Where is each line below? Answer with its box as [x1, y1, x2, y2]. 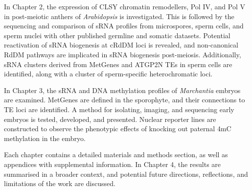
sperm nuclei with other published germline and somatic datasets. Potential [4, 30, 230, 40]
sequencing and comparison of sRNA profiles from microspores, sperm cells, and [4, 21, 244, 31]
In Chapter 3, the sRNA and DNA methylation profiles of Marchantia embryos [4, 85, 241, 95]
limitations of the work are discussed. [4, 178, 115, 189]
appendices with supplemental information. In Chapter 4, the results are [4, 159, 221, 169]
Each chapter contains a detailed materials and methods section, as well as [4, 149, 228, 160]
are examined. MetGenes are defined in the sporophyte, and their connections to [4, 95, 245, 105]
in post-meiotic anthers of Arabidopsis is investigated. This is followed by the [4, 11, 234, 21]
